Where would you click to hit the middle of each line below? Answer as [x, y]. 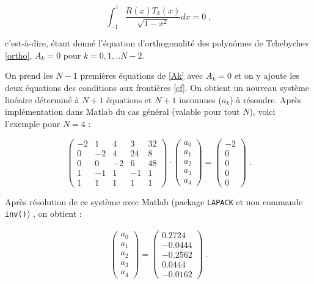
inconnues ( [200, 99]
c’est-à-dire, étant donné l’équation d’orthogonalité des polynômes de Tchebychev [157, 43]
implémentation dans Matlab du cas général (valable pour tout [122, 111]
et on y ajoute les [267, 75]
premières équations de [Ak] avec [142, 75]
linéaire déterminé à [42, 99]
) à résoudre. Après [266, 99]
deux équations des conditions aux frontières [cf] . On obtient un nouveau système [157, 88]
